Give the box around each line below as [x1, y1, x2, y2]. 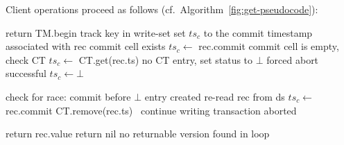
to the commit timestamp [203, 25, 313, 40]
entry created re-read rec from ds [144, 89, 285, 103]
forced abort [266, 52, 319, 67]
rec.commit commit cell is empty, [198, 39, 339, 53]
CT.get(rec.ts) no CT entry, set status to [78, 52, 253, 67]
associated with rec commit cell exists [6, 39, 166, 53]
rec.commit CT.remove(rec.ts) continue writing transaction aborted [6, 103, 297, 117]
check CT [6, 52, 46, 67]
